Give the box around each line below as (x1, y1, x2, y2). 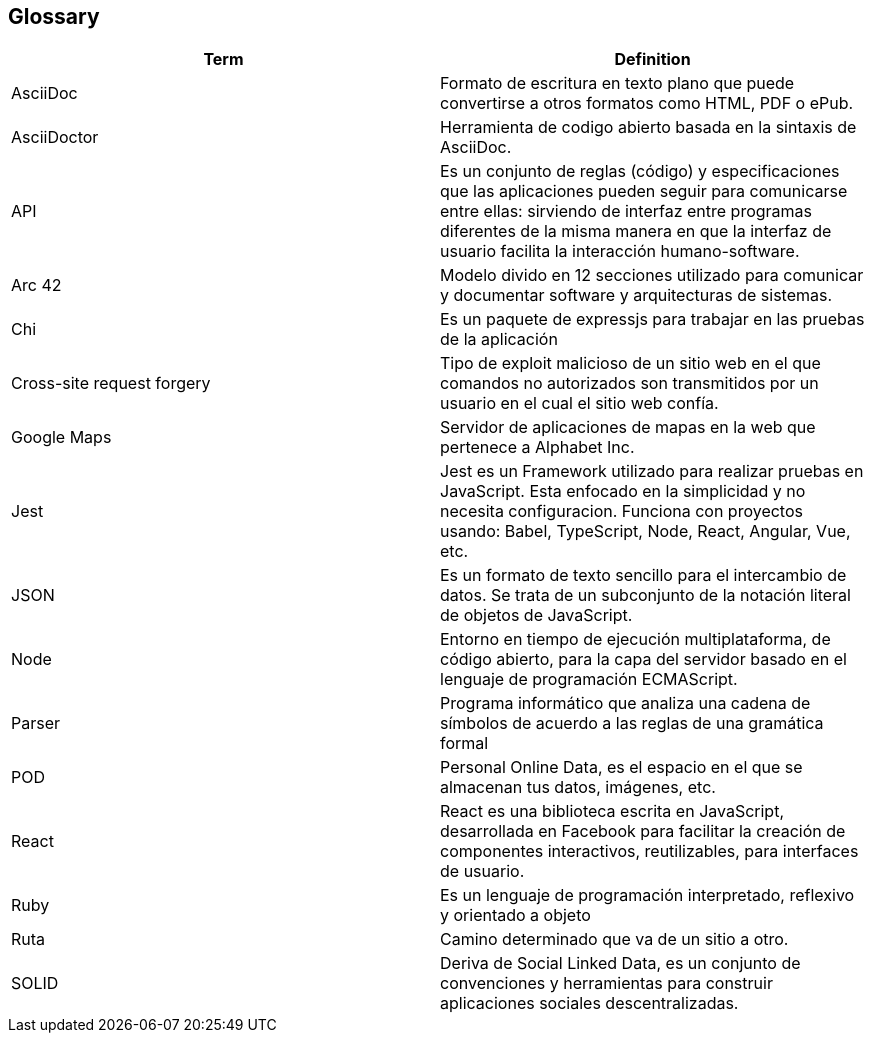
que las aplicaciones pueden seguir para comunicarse (440, 181, 848, 202)
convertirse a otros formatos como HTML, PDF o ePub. (440, 93, 854, 114)
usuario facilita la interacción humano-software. (440, 241, 800, 262)
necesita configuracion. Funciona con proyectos (440, 501, 803, 522)
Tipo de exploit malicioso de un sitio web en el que (440, 353, 821, 374)
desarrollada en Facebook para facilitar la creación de (440, 821, 846, 842)
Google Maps (11, 427, 112, 448)
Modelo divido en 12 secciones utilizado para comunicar (440, 265, 864, 286)
